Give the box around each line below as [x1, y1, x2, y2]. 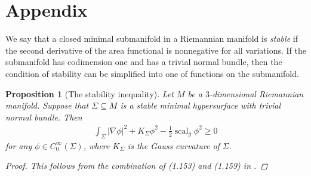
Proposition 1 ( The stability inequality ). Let [5, 87, 174, 100]
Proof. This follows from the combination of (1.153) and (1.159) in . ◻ [5, 159, 268, 172]
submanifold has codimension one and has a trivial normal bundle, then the [5, 55, 282, 68]
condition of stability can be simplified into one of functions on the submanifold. [5, 67, 299, 79]
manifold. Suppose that [5, 99, 89, 112]
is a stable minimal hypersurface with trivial [120, 99, 281, 112]
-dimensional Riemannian [209, 87, 304, 100]
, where [83, 139, 110, 152]
